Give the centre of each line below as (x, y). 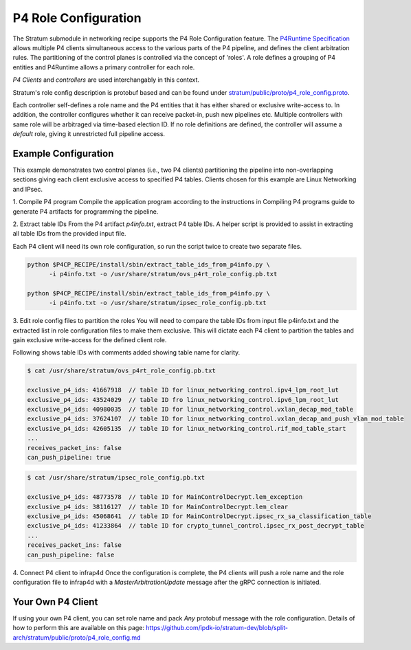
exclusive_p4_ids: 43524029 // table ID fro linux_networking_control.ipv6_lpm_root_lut (183, 400)
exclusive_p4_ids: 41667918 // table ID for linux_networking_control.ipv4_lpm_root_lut (183, 390)
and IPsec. (27, 189)
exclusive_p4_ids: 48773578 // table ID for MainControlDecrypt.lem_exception (165, 497)
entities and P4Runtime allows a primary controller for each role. (104, 67)
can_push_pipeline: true (69, 457)
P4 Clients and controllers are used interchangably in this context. (106, 80)
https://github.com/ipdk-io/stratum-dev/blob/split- (217, 628)
